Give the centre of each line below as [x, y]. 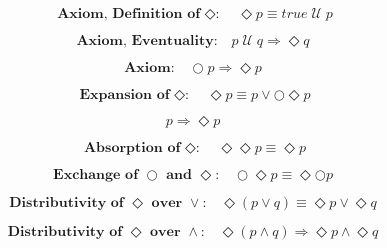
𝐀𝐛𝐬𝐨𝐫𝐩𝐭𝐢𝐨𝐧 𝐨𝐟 [132, 148]
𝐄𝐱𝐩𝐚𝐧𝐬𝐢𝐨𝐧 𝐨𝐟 [124, 95]
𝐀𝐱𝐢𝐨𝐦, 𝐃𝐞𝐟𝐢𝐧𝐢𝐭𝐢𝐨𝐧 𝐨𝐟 [129, 14]
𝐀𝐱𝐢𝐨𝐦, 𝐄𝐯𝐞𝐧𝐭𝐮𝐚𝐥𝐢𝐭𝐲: [147, 41]
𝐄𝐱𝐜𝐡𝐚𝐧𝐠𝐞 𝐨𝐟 [96, 175]
